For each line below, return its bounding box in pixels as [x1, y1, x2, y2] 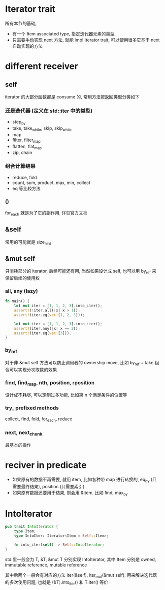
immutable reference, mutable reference [5, 562, 87, 568]
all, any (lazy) [5, 287, 38, 294]
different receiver [5, 61, 78, 72]
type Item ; [14, 529, 36, 534]
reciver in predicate [5, 460, 87, 471]
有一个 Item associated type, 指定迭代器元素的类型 [12, 31, 115, 36]
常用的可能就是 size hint [5, 239, 51, 246]
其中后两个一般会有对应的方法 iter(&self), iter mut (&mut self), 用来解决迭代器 [5, 572, 158, 579]
